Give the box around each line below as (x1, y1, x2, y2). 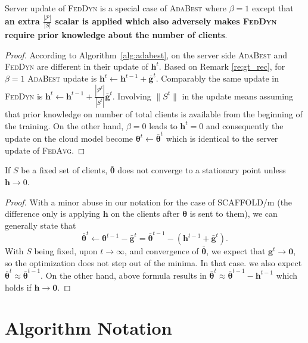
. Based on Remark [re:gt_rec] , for (158, 60, 285, 73)
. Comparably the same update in (155, 72, 279, 84)
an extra (5, 14, 40, 27)
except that (251, 2, 294, 14)
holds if (5, 280, 32, 293)
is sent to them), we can (189, 207, 278, 220)
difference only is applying (5, 207, 100, 220)
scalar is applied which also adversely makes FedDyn (55, 14, 277, 27)
